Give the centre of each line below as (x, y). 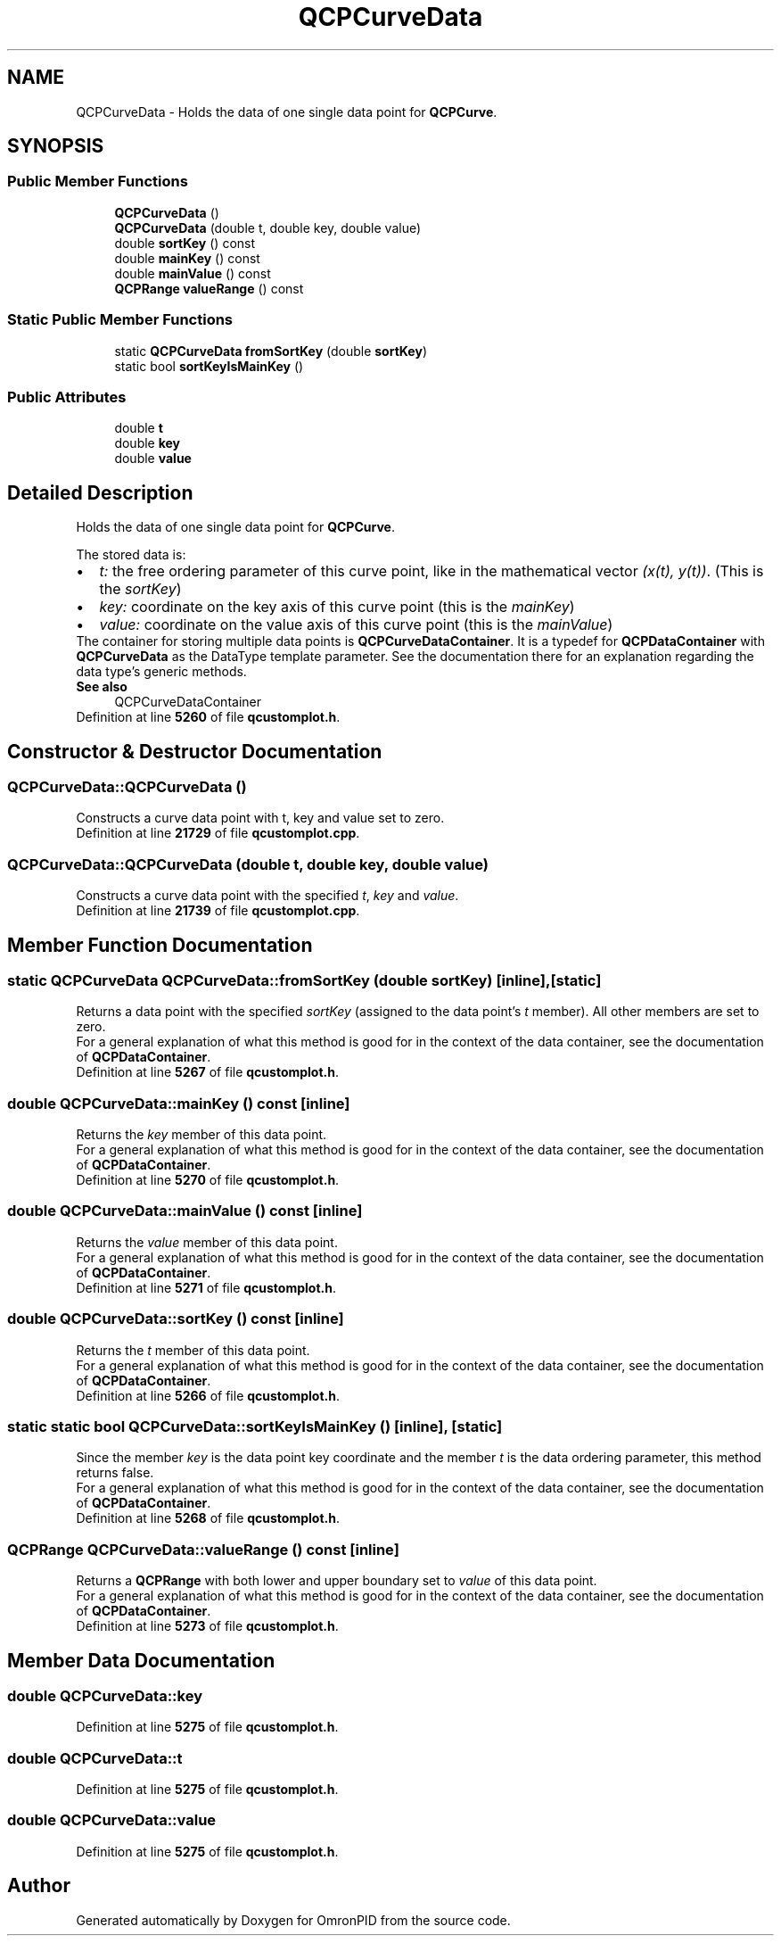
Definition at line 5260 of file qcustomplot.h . (208, 717)
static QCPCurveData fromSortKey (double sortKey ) (271, 351)
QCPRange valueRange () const (209, 288)
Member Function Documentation (160, 945)
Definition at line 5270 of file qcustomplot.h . (208, 1180)
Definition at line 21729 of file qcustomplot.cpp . (218, 833)
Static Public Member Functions (120, 320)
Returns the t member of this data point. (193, 1350)
